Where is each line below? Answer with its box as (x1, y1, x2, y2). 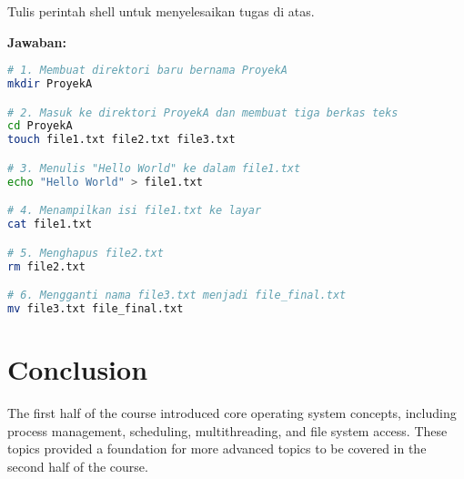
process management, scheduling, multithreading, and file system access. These (7, 421, 448, 440)
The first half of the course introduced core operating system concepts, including (7, 403, 457, 422)
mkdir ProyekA (7, 77, 93, 91)
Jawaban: (7, 32, 66, 51)
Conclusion (7, 351, 148, 388)
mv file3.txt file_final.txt (7, 301, 184, 315)
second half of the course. (7, 456, 148, 475)
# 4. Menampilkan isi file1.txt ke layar (7, 204, 262, 218)
